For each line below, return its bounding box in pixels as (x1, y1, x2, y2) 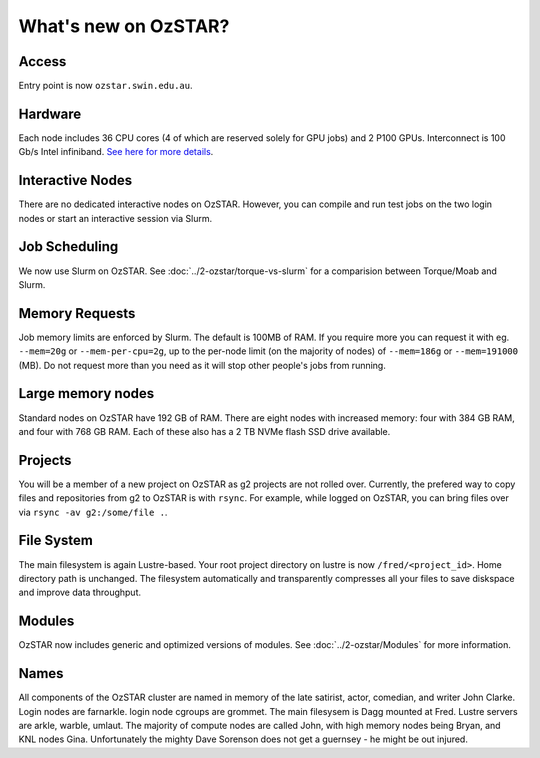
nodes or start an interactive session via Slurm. (18, 212, 213, 224)
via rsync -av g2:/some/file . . (18, 506, 168, 518)
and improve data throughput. (18, 586, 142, 599)
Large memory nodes (18, 385, 155, 402)
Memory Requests (18, 305, 136, 322)
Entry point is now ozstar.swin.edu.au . (18, 80, 193, 92)
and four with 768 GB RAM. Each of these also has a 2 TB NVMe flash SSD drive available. (18, 425, 391, 437)
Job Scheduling (18, 238, 119, 255)
